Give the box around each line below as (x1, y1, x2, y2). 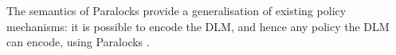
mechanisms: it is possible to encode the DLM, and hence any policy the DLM (6, 18, 390, 34)
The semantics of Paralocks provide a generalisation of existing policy (6, 2, 347, 18)
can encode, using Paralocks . (6, 33, 150, 50)
